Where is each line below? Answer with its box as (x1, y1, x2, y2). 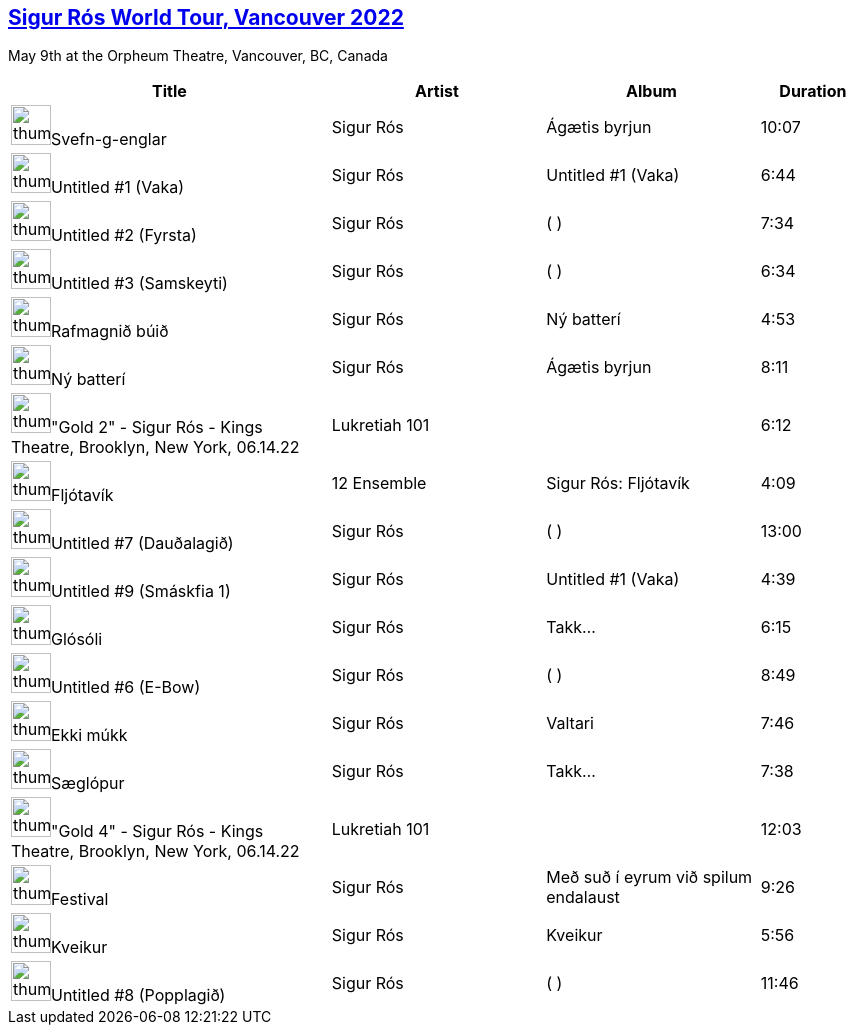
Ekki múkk (51, 725, 128, 746)
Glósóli (51, 629, 103, 650)
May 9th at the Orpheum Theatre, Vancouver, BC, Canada (8, 47, 388, 65)
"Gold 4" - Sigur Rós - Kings (51, 821, 264, 842)
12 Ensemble (331, 473, 427, 494)
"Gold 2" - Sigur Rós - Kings (51, 417, 263, 438)
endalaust (546, 887, 620, 908)
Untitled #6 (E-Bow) (51, 677, 201, 698)
